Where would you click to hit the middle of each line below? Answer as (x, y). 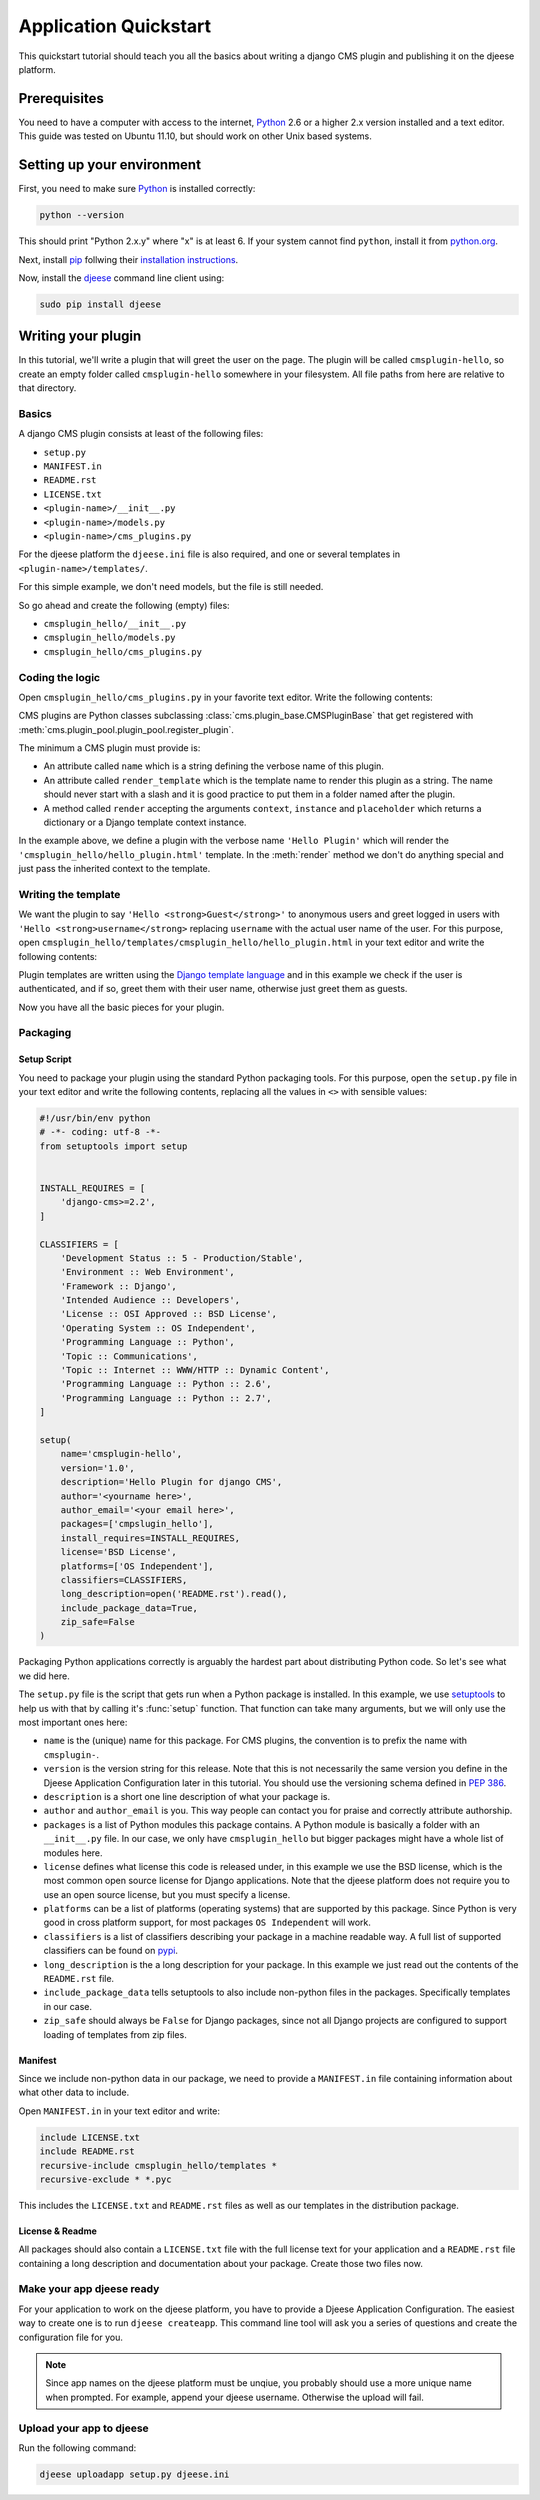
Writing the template (69, 894)
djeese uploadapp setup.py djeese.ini (134, 2474)
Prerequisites (61, 98)
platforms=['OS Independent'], (137, 1566)
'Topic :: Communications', (129, 1356)
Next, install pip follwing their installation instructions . (128, 259)
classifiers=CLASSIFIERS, (124, 1579)
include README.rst (87, 2151)
